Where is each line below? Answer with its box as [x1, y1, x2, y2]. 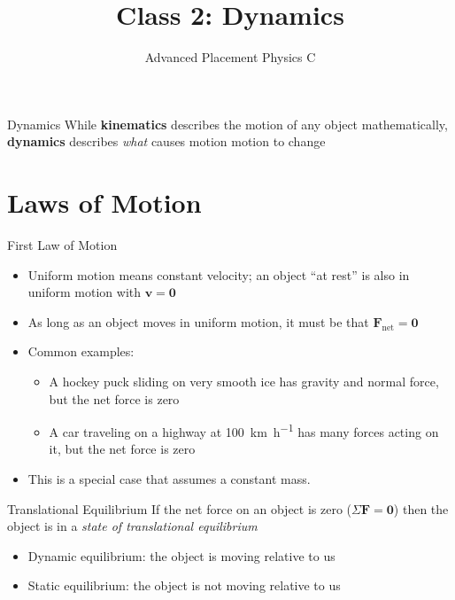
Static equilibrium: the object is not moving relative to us [27, 576, 341, 595]
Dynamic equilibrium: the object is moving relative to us [27, 546, 335, 565]
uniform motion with [27, 283, 142, 301]
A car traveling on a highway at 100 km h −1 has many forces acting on [49, 420, 439, 440]
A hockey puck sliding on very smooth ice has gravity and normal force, [49, 372, 439, 390]
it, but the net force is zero [49, 440, 196, 458]
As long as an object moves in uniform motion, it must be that [27, 312, 369, 331]
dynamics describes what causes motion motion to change [7, 132, 326, 151]
